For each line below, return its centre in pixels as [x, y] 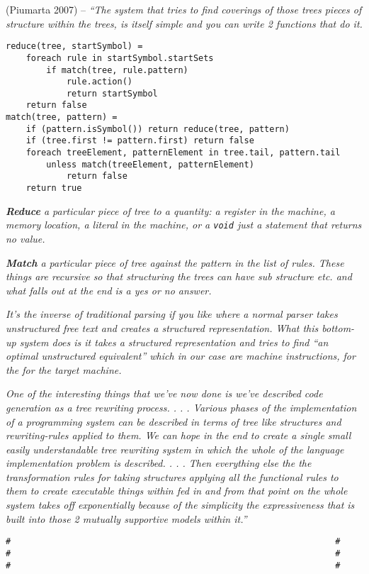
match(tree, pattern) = [62, 117]
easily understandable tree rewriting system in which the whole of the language [175, 449]
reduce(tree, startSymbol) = [74, 46]
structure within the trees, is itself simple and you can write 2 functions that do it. [184, 23]
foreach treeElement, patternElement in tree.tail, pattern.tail [183, 153]
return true [54, 188]
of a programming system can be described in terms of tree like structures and [174, 421]
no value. [25, 238]
